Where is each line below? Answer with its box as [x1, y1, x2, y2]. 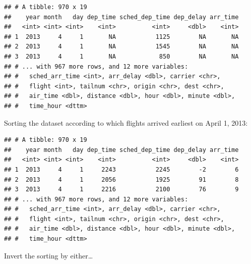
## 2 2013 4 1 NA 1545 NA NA [4, 43, 239, 50]
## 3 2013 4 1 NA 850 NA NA [4, 52, 239, 60]
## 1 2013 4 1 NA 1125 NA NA [4, 33, 239, 40]
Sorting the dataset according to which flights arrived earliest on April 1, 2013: [4, 117, 248, 128]
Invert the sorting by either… [4, 250, 93, 260]
